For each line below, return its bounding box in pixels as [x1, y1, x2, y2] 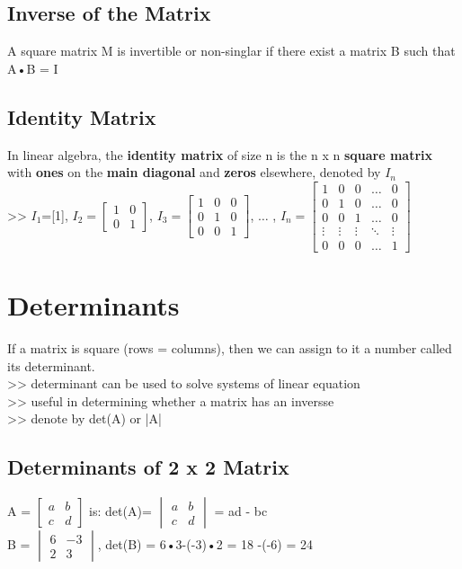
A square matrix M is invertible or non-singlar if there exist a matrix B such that [7, 41, 456, 60]
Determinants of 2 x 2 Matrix [7, 453, 289, 481]
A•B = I [7, 58, 58, 77]
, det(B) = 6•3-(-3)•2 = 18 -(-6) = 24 [97, 535, 314, 554]
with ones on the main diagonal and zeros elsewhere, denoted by [7, 163, 381, 182]
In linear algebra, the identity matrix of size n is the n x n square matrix [7, 145, 433, 164]
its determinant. [7, 356, 95, 375]
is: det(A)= [89, 502, 152, 520]
